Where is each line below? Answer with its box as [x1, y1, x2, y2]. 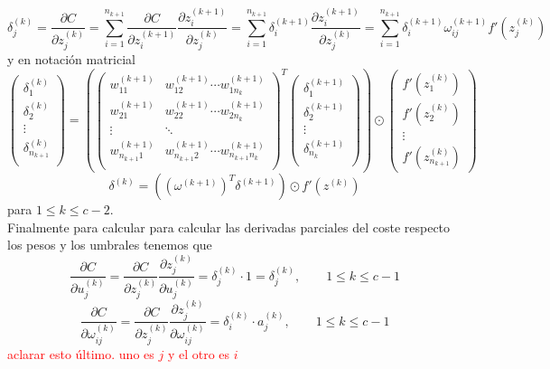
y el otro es [167, 344, 230, 363]
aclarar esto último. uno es [7, 344, 154, 363]
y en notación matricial [7, 50, 135, 69]
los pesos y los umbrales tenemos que [7, 235, 212, 254]
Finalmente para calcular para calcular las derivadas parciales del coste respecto [7, 217, 451, 236]
